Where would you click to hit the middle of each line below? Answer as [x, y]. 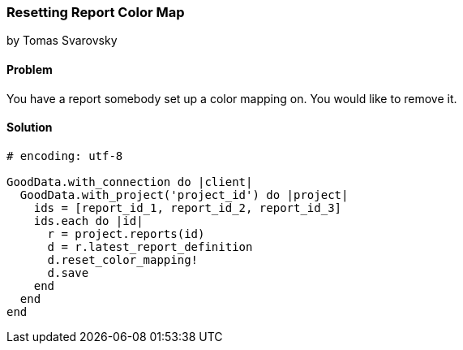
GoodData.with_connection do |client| [130, 181]
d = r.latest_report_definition [150, 246]
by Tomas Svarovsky [62, 41]
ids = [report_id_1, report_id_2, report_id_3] [188, 207]
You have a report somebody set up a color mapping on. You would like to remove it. [232, 98]
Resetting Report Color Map [96, 12]
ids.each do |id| [88, 220]
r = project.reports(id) [126, 233]
